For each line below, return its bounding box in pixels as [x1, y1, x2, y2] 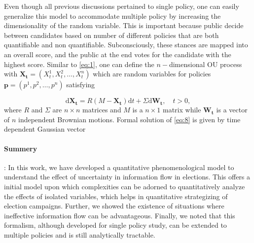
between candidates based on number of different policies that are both [4, 30, 219, 40]
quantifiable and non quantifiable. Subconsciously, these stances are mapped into [4, 39, 248, 50]
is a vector [216, 104, 248, 115]
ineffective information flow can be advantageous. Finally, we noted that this [4, 210, 235, 220]
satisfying [66, 79, 95, 90]
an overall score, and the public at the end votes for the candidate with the [4, 49, 231, 59]
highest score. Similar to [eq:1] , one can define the [4, 59, 154, 69]
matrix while [162, 104, 201, 115]
